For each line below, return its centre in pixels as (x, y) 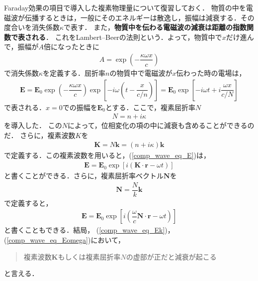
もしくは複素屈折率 (89, 256)
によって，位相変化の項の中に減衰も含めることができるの (161, 125)
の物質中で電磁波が (141, 73)
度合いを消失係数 (32, 27)
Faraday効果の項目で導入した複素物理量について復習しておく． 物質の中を (125, 7)
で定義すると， (28, 203)
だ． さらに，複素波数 (40, 135)
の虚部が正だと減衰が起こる (171, 256)
